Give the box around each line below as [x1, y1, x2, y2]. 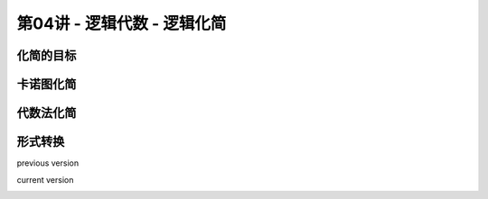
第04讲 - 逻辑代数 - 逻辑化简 [16, 14, 227, 33]
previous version [16, 158, 80, 168]
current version [16, 174, 74, 185]
